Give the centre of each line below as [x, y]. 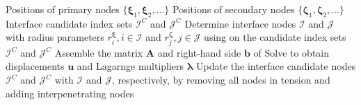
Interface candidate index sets [69, 23]
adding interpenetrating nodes [70, 93]
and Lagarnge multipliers [130, 66]
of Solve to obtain [291, 52]
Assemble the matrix [99, 52]
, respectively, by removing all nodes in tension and [221, 79]
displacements [35, 66]
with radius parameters [55, 37]
